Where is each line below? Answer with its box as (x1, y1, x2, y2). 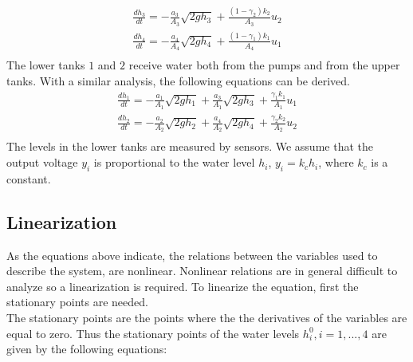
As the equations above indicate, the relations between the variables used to (6, 246, 378, 263)
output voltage (6, 154, 78, 171)
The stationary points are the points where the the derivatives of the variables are (6, 309, 407, 326)
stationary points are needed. (6, 293, 148, 310)
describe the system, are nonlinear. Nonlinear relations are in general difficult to (6, 262, 398, 279)
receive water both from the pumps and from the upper (128, 57, 400, 73)
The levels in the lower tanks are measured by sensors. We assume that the (6, 138, 373, 155)
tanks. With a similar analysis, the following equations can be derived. (6, 72, 350, 89)
